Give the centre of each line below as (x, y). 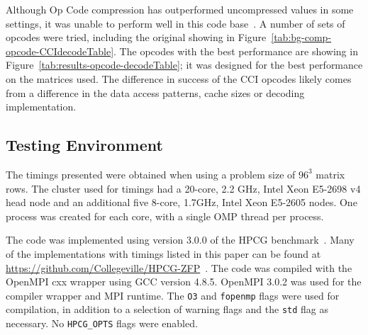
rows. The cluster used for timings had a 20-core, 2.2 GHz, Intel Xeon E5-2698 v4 (183, 188)
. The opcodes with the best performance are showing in (236, 51)
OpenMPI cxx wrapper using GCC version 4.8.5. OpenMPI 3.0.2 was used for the (184, 282)
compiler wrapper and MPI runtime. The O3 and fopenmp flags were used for (173, 295)
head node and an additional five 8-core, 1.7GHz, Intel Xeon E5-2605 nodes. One (182, 202)
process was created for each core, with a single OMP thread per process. (165, 216)
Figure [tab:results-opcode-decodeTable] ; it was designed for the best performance (184, 65)
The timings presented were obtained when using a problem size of (151, 174)
